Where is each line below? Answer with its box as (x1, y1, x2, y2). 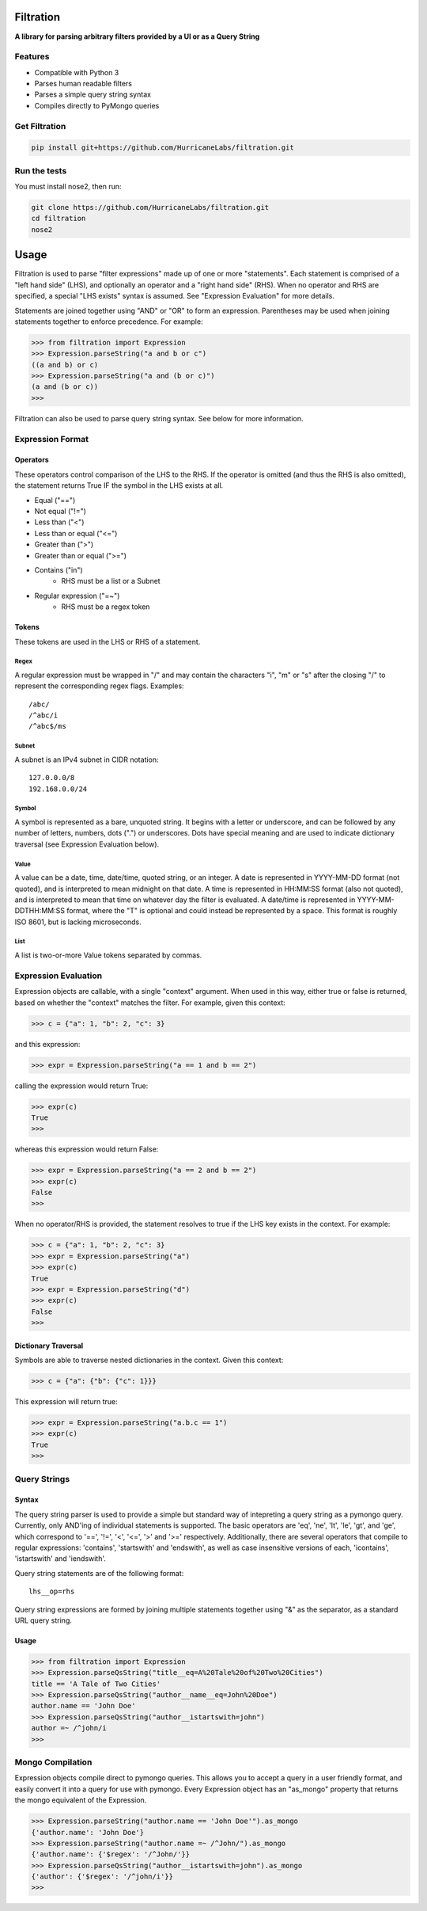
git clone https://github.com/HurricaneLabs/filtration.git (31, 203, 270, 212)
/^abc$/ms (28, 721, 66, 731)
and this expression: (14, 1039, 81, 1049)
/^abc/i (28, 711, 59, 720)
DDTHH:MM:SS (14, 906, 65, 916)
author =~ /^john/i (31, 1723, 107, 1733)
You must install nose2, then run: (14, 182, 122, 192)
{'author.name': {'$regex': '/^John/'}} (31, 1850, 190, 1859)
